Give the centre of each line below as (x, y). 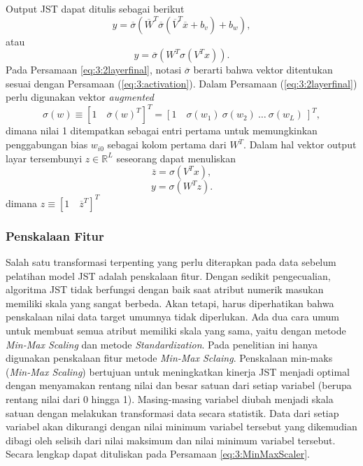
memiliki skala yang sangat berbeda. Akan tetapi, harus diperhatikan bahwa (170, 303)
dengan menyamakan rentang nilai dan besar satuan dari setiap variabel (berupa (179, 385)
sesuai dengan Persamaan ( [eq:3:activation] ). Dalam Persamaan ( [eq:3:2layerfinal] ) (181, 83)
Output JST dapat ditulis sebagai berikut (95, 8)
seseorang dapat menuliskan (176, 158)
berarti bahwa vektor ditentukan (263, 70)
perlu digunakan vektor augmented (80, 97)
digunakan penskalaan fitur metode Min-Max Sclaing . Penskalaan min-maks (169, 358)
